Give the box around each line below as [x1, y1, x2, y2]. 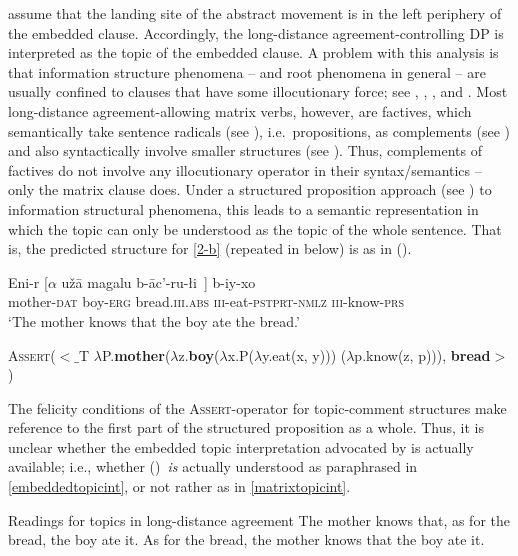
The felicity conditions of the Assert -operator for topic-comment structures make [8, 397, 507, 418]
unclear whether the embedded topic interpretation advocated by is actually [8, 436, 474, 457]
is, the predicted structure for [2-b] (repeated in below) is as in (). [8, 238, 412, 259]
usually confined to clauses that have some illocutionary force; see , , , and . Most [8, 81, 508, 102]
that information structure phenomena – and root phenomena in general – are [8, 61, 486, 82]
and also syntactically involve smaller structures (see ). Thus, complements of [8, 140, 482, 161]
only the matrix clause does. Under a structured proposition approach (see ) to [8, 179, 492, 200]
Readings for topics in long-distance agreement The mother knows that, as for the [8, 509, 510, 530]
